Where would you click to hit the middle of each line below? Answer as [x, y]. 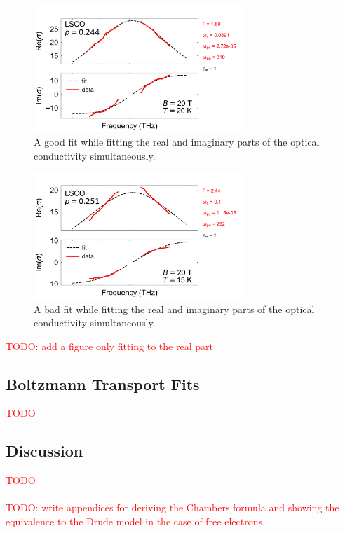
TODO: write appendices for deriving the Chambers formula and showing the [172, 507]
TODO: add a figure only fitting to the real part [109, 346]
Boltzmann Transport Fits [103, 383]
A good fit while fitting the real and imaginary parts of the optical [177, 142]
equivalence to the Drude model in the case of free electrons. [135, 521]
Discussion [45, 451]
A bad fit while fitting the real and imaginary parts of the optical [174, 309]
